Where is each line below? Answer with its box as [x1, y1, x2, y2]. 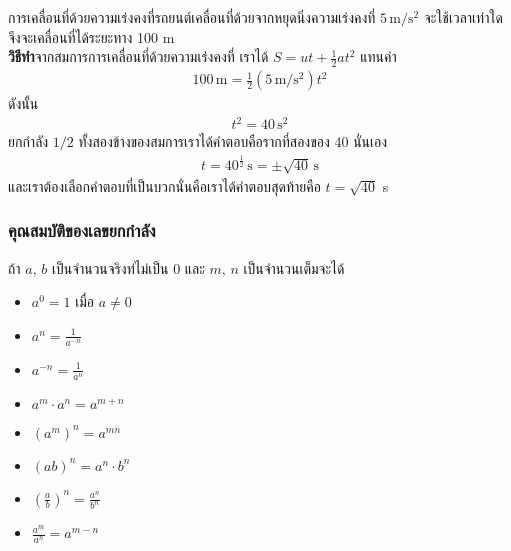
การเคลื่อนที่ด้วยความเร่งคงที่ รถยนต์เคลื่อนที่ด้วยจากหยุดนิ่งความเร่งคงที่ [8, 7, 376, 27]
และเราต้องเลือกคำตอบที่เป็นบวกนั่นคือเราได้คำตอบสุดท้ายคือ [8, 175, 321, 196]
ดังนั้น [8, 93, 39, 114]
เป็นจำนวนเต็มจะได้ [243, 257, 345, 278]
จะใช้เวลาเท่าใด [423, 7, 503, 27]
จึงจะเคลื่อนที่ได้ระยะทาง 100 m [8, 26, 175, 47]
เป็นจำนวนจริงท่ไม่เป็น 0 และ [51, 257, 205, 278]
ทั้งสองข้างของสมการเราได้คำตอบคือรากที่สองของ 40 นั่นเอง [78, 131, 388, 152]
